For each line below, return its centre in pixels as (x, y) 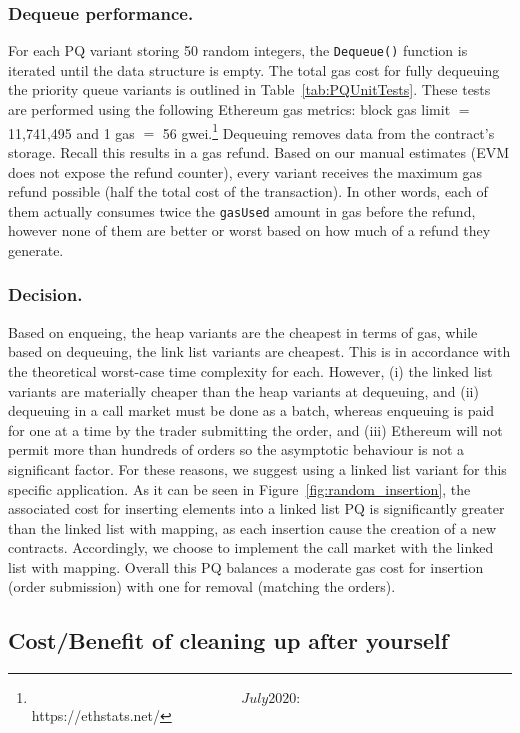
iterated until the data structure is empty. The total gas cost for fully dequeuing (254, 69)
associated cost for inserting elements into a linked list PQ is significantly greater (256, 508)
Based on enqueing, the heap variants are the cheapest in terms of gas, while (243, 331)
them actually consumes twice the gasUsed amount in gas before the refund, (242, 210)
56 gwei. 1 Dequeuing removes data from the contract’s (328, 131)
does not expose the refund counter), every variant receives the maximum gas (245, 171)
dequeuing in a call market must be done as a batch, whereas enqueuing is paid (251, 410)
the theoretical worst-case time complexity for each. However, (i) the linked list (250, 370)
